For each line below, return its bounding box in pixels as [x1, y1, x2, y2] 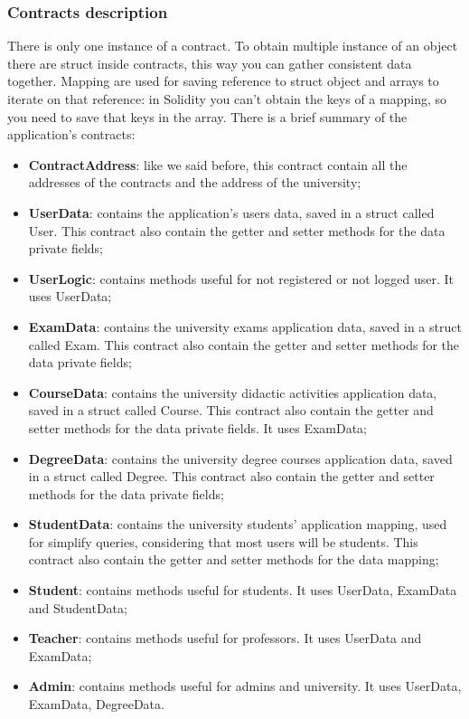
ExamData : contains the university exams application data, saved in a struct [28, 317, 462, 336]
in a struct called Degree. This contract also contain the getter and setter [28, 467, 435, 486]
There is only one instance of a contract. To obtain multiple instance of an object [7, 36, 458, 55]
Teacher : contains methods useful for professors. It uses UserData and [28, 629, 422, 648]
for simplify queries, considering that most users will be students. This [28, 532, 418, 551]
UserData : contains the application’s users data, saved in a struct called [28, 203, 435, 222]
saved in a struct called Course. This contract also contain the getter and [28, 401, 434, 420]
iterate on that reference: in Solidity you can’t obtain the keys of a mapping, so [7, 90, 447, 108]
